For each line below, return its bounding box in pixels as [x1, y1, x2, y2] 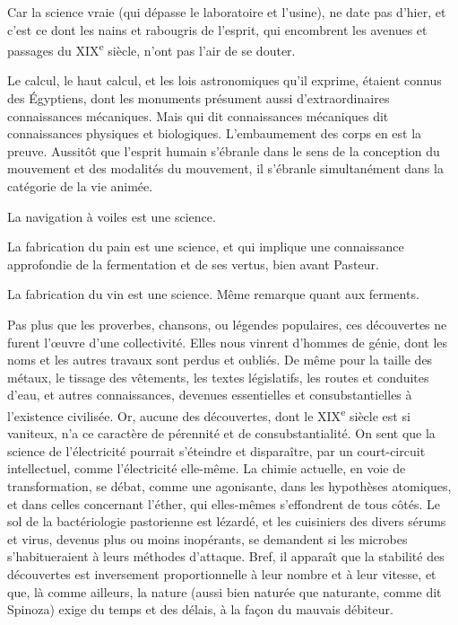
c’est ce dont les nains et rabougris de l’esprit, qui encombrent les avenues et [7, 20, 428, 39]
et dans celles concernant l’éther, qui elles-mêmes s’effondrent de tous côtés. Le [7, 494, 440, 513]
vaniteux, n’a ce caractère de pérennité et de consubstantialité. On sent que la [7, 424, 436, 443]
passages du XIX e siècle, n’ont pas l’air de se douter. [7, 39, 296, 59]
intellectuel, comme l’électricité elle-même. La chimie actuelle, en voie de [7, 459, 406, 478]
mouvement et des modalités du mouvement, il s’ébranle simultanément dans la [7, 159, 444, 178]
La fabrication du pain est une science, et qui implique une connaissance [7, 237, 404, 256]
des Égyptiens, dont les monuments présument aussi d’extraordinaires [7, 89, 390, 108]
